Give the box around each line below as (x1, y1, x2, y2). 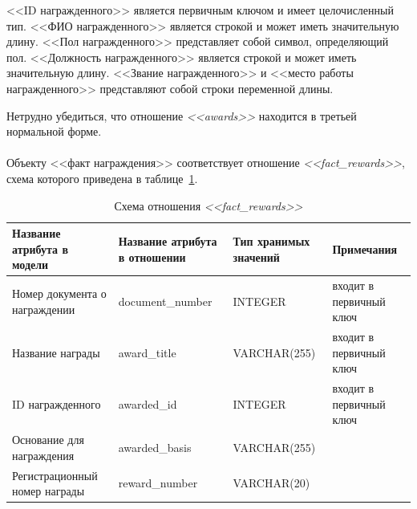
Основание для (12, 431, 84, 448)
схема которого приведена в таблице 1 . (6, 169, 198, 186)
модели (12, 256, 49, 273)
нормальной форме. (6, 123, 102, 140)
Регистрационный (12, 466, 98, 483)
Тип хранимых (233, 232, 310, 249)
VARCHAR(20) (233, 474, 310, 491)
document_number (118, 292, 213, 309)
